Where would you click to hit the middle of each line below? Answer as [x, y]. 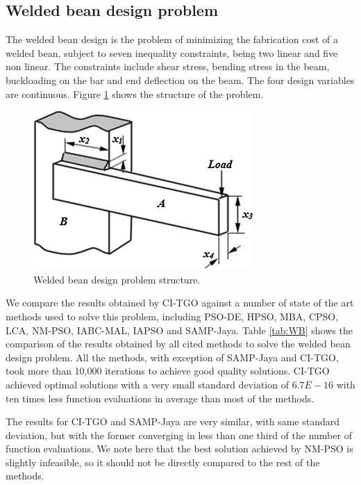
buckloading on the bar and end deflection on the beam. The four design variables [180, 80]
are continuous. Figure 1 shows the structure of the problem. [135, 93]
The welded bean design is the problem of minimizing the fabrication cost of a [172, 39]
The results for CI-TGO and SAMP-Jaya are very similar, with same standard [173, 421]
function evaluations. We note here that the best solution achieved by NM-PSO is [179, 449]
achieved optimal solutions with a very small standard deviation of [147, 384]
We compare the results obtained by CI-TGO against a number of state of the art [180, 303]
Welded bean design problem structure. [117, 279]
